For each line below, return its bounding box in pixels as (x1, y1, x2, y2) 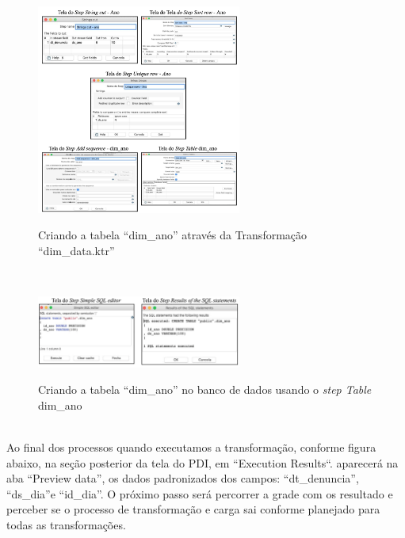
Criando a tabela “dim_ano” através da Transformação (38, 227, 308, 243)
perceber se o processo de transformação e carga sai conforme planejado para (6, 501, 380, 517)
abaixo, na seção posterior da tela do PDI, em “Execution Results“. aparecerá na (6, 454, 399, 471)
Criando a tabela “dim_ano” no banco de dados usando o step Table (38, 381, 372, 398)
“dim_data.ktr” (38, 242, 115, 258)
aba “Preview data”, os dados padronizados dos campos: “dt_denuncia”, (6, 470, 359, 486)
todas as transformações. (6, 516, 126, 532)
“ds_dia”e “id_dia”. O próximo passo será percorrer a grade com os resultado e (6, 485, 393, 502)
